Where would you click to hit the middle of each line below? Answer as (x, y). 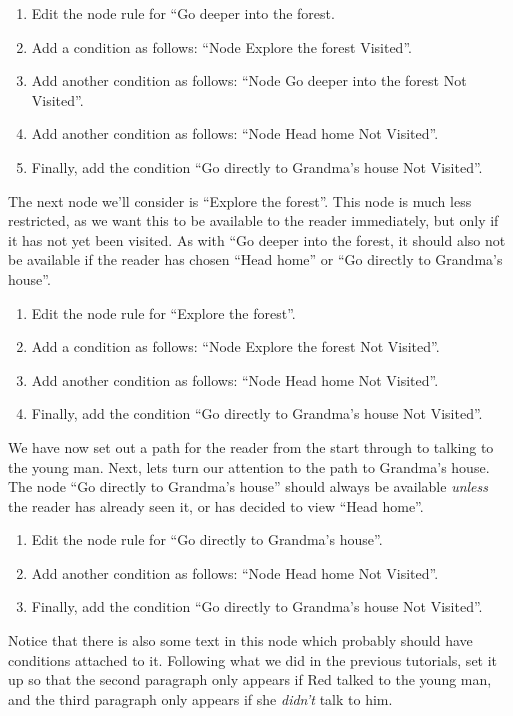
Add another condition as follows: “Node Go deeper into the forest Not (249, 80)
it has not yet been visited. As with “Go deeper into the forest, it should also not (257, 239)
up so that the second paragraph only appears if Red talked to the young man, (250, 679)
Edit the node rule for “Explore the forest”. (163, 312)
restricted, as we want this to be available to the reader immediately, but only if (253, 220)
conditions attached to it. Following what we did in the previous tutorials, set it (253, 659)
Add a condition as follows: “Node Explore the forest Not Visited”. (235, 346)
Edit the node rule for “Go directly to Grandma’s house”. (207, 539)
